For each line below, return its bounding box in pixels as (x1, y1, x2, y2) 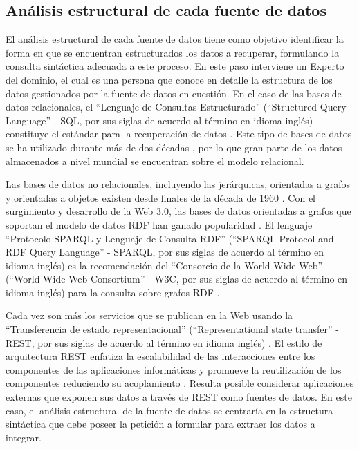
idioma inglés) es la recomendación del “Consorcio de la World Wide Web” (6, 258, 323, 272)
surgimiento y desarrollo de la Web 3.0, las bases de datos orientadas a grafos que (6, 204, 351, 218)
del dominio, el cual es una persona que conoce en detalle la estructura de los (6, 72, 333, 86)
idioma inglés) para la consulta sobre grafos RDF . (6, 285, 220, 299)
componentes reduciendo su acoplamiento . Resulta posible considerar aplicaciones (6, 376, 354, 390)
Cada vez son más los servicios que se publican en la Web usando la (6, 308, 293, 323)
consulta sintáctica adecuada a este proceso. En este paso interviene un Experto (6, 59, 344, 73)
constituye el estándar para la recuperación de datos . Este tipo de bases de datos (6, 126, 352, 141)
